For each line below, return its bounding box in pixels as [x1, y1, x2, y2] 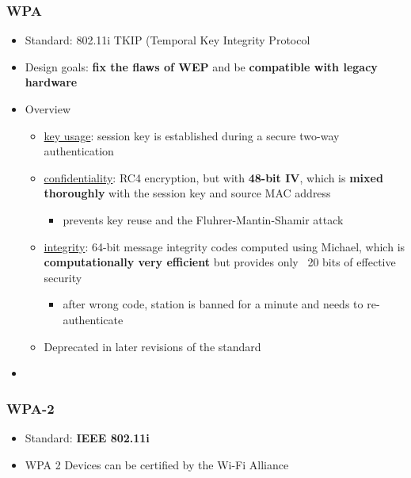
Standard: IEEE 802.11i [25, 429, 150, 445]
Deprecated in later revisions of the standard [44, 338, 261, 354]
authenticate [63, 311, 124, 327]
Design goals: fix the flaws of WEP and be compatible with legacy [25, 58, 378, 75]
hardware [25, 74, 78, 90]
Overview [25, 101, 71, 117]
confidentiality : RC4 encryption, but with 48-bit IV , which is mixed [44, 169, 383, 185]
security [44, 269, 82, 285]
